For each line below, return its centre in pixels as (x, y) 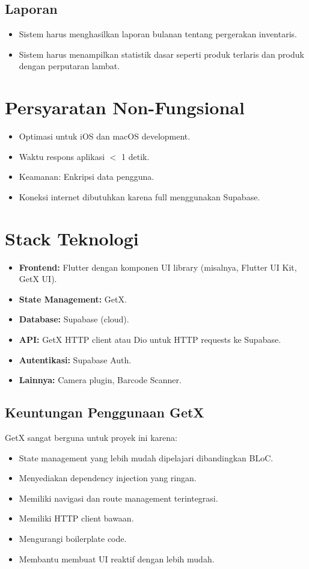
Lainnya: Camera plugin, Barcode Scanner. (100, 380)
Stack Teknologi (72, 238)
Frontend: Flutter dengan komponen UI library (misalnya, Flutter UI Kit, (158, 267)
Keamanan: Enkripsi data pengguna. (87, 177)
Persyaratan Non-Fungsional (125, 107)
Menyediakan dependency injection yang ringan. (108, 478)
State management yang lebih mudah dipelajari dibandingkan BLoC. (146, 457)
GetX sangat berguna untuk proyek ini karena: (91, 437)
